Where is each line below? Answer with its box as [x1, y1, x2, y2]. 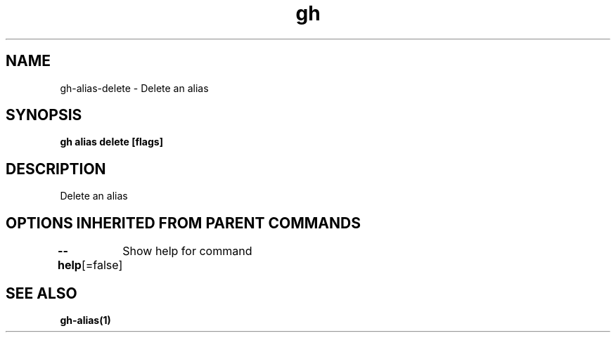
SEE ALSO [6, 284, 77, 302]
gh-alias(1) [60, 313, 111, 326]
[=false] [81, 258, 123, 273]
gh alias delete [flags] [60, 136, 163, 148]
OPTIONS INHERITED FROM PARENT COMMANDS [6, 214, 361, 232]
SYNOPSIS [6, 106, 82, 124]
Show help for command [122, 244, 252, 259]
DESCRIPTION [6, 160, 106, 178]
